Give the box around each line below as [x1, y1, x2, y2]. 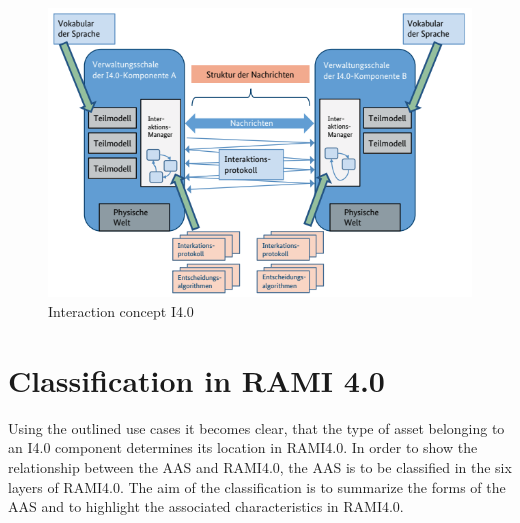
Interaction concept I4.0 [48, 301, 194, 322]
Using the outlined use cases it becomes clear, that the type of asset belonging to [8, 417, 505, 438]
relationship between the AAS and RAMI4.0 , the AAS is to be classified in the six [8, 456, 512, 477]
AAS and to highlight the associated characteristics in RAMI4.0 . [8, 496, 404, 517]
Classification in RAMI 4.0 [8, 359, 385, 400]
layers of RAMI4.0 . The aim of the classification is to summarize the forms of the [8, 476, 506, 497]
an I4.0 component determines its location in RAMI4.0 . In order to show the [8, 437, 478, 458]
